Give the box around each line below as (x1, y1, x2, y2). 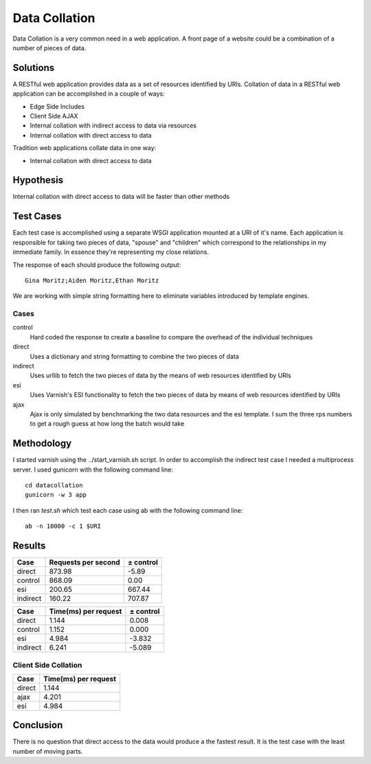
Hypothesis (12, 174, 64, 186)
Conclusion (12, 719, 63, 731)
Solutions (12, 62, 55, 74)
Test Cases (12, 211, 62, 222)
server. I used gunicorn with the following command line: (12, 465, 173, 474)
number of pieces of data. (12, 43, 87, 52)
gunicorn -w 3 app (25, 491, 87, 499)
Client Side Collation (12, 660, 82, 670)
